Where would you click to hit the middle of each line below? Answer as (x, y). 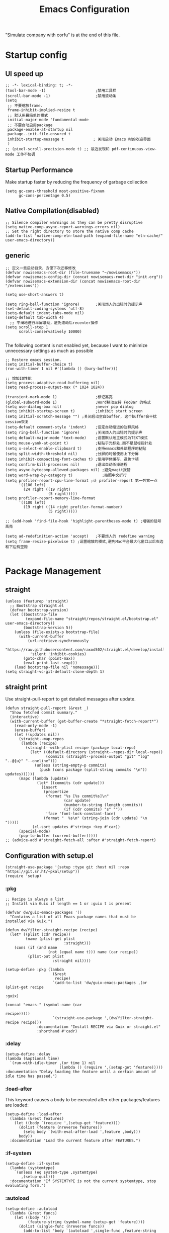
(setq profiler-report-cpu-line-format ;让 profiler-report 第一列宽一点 (81, 480)
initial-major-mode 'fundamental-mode (48, 120)
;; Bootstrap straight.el (37, 605)
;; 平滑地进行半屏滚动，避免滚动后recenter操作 (54, 323)
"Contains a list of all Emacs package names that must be (73, 917)
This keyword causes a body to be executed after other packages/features (82, 1100)
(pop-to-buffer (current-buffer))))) (58, 836)
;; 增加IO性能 (18, 378)
